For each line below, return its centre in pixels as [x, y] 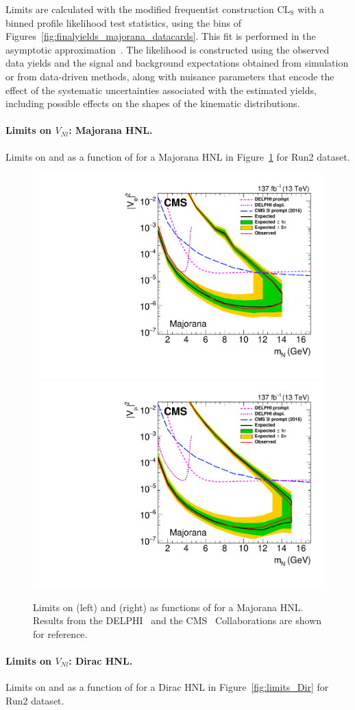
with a [311, 9]
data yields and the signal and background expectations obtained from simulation [177, 63]
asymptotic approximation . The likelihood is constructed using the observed [168, 49]
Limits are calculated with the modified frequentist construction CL [148, 9]
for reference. [60, 633]
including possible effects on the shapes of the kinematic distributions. [153, 103]
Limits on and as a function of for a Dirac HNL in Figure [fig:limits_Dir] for [167, 687]
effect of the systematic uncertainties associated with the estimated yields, [161, 90]
